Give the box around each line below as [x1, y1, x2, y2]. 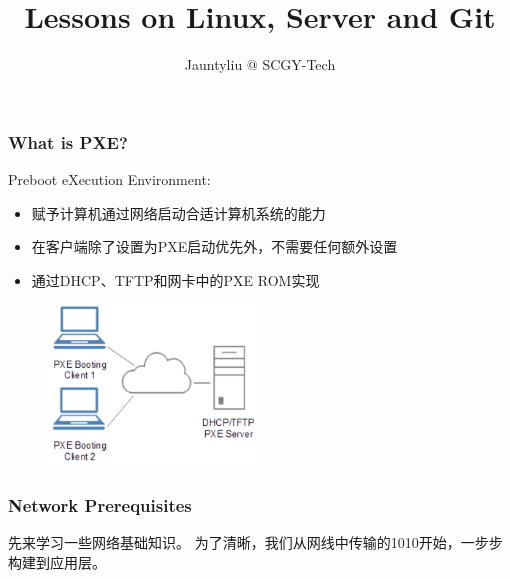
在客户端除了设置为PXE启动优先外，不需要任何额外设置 [31, 236, 398, 257]
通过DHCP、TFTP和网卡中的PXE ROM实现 [31, 269, 320, 290]
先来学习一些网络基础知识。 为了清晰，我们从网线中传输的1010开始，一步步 [8, 532, 503, 553]
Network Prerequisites [8, 493, 192, 518]
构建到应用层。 [8, 552, 106, 573]
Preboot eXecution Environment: [8, 169, 211, 190]
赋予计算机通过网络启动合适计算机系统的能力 [31, 202, 326, 223]
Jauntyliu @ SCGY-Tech [184, 54, 336, 75]
